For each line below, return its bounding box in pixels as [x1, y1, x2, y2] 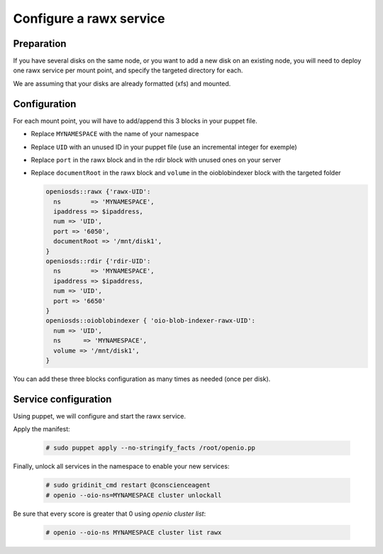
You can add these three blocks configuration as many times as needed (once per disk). [13, 375, 271, 383]
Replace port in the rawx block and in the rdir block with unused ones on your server [30, 155, 282, 164]
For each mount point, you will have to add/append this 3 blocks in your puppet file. [13, 116, 258, 125]
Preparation [13, 38, 67, 50]
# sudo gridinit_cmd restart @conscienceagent [45, 481, 211, 489]
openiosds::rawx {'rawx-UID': [45, 188, 151, 196]
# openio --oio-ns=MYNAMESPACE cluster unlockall [45, 491, 222, 499]
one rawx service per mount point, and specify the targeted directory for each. [13, 66, 243, 74]
